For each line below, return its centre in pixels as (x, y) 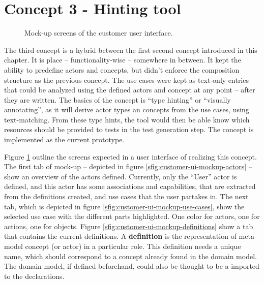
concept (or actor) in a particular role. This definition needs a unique (133, 246)
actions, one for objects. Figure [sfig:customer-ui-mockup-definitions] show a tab (129, 226)
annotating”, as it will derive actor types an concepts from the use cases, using (127, 109)
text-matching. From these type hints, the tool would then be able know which (127, 119)
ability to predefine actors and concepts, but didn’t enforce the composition (122, 69)
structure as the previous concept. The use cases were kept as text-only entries (126, 80)
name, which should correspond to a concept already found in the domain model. (130, 256)
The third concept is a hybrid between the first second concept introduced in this (131, 50)
